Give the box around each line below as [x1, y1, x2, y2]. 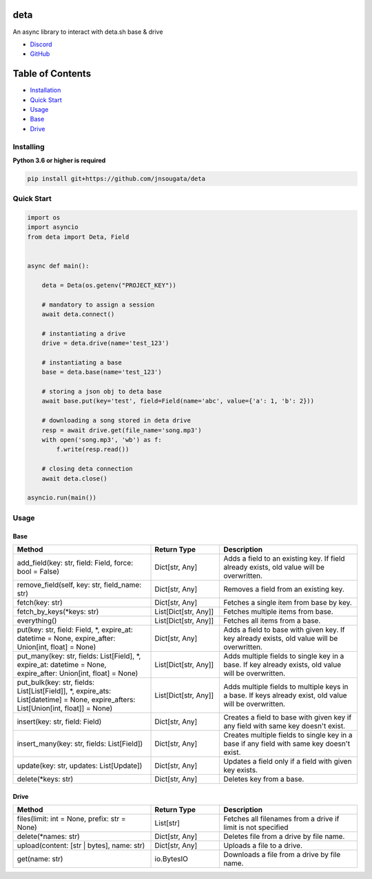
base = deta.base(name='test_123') [41, 368, 162, 376]
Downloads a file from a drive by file [223, 849, 341, 859]
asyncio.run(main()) [27, 494, 96, 502]
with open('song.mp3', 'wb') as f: [41, 436, 162, 444]
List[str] [154, 818, 180, 828]
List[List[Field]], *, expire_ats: [17, 686, 112, 695]
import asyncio [27, 223, 79, 231]
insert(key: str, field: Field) [17, 717, 102, 726]
